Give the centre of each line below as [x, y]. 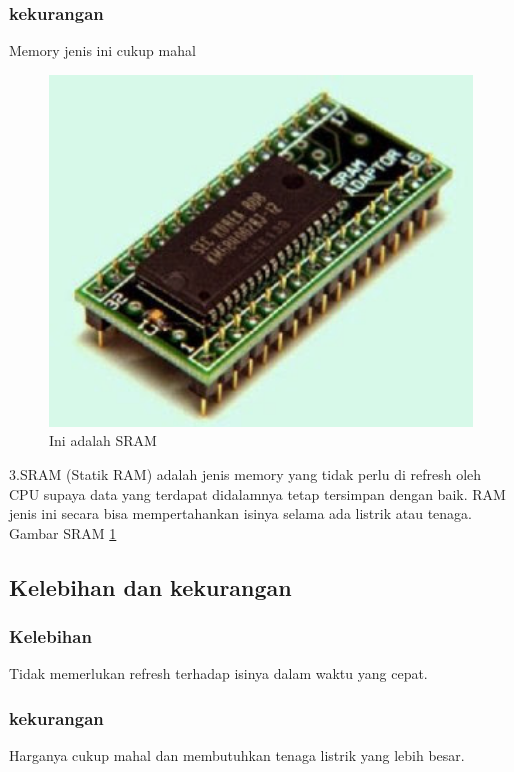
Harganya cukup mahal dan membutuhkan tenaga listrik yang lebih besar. [237, 755]
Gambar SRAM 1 [63, 532]
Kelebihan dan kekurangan [150, 586]
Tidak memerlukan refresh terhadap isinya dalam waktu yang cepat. [218, 673]
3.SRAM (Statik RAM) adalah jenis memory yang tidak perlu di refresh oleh [245, 473]
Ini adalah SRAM [103, 440]
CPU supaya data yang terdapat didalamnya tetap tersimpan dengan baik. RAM [257, 493]
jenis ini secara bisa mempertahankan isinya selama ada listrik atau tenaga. [240, 513]
